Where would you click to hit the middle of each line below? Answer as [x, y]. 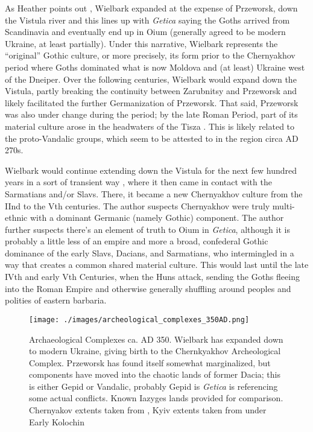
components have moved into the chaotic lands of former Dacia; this [155, 374]
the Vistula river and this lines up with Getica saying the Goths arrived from [147, 20]
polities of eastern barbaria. [56, 300]
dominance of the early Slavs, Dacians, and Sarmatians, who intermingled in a [150, 253]
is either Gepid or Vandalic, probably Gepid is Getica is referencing [153, 386]
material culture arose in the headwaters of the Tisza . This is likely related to [150, 126]
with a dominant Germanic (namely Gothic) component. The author [157, 218]
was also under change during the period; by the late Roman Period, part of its [151, 114]
